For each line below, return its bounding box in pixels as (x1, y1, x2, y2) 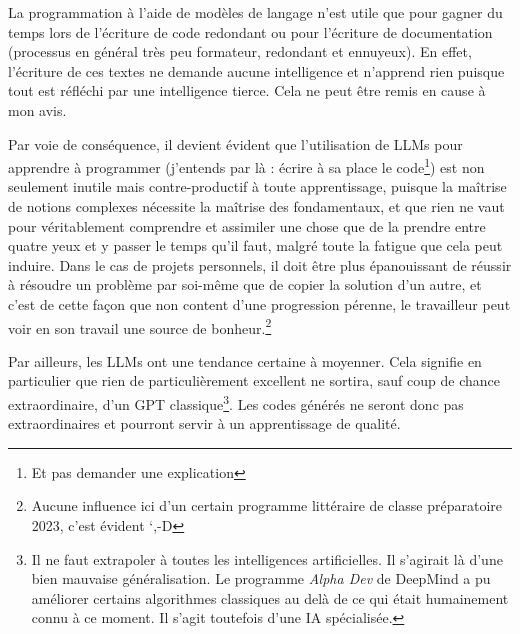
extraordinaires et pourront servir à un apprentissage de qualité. (8, 413, 401, 434)
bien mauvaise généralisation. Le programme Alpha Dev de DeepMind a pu (31, 568, 491, 589)
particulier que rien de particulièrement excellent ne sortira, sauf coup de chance (8, 370, 500, 391)
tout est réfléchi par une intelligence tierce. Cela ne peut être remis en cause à (8, 80, 486, 101)
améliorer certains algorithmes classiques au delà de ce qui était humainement (31, 587, 509, 608)
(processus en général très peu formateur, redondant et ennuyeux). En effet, (8, 41, 472, 62)
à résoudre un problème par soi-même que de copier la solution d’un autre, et (8, 274, 482, 295)
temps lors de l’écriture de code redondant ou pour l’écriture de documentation (8, 21, 493, 42)
